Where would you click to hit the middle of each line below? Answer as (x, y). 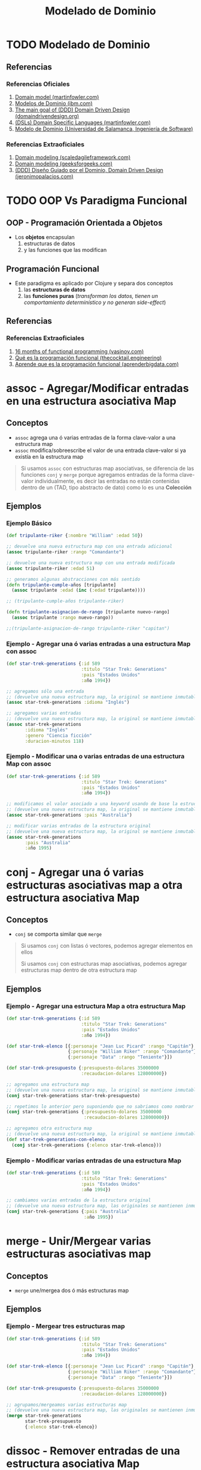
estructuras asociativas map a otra (95, 885)
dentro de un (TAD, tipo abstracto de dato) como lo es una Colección (106, 487)
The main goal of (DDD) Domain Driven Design (72, 110)
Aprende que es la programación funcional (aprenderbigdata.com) (97, 364)
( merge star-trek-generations (44, 1416)
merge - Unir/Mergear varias (79, 1241)
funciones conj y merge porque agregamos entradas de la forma (99, 474)
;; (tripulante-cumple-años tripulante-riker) (65, 601)
